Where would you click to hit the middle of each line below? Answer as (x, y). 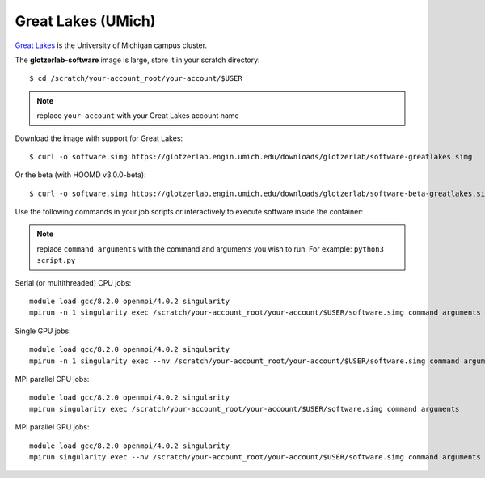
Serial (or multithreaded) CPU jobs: (73, 282)
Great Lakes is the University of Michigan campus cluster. (111, 45)
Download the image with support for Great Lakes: (99, 138)
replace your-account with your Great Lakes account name (138, 116)
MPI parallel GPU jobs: (52, 427)
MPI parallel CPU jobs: (52, 379)
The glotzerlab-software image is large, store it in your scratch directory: (137, 60)
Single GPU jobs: (43, 331)
